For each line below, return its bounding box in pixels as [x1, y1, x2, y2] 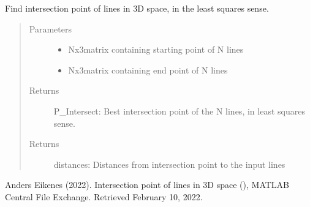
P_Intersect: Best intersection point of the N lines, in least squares [53, 104, 305, 117]
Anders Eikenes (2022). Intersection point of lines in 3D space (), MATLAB [5, 178, 290, 191]
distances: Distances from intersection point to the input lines [53, 157, 285, 170]
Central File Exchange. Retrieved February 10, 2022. [5, 190, 203, 203]
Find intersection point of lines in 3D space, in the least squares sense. [5, 2, 269, 14]
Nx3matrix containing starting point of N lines [68, 43, 244, 56]
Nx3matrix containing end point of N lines [68, 63, 228, 76]
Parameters [29, 22, 72, 35]
